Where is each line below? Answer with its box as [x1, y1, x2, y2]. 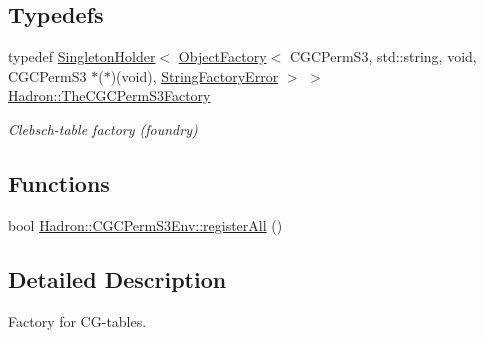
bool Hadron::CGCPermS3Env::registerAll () [8, 214, 283, 235]
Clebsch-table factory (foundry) [8, 118, 198, 139]
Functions [8, 167, 110, 198]
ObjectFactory [178, 46, 267, 67]
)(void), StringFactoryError [110, 65, 279, 86]
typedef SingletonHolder [8, 46, 156, 67]
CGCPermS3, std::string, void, [289, 46, 477, 67]
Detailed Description [8, 263, 227, 294]
